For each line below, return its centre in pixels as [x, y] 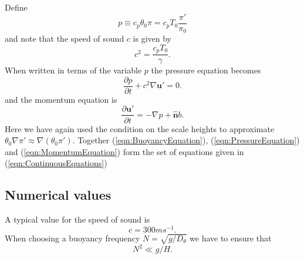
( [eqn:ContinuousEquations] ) [56, 163]
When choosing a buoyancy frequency [72, 238]
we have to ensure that [231, 238]
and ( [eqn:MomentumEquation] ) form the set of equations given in [124, 151]
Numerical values [58, 195]
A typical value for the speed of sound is [77, 219]
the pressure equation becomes [206, 70]
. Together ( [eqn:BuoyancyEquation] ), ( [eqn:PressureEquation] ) [186, 140]
